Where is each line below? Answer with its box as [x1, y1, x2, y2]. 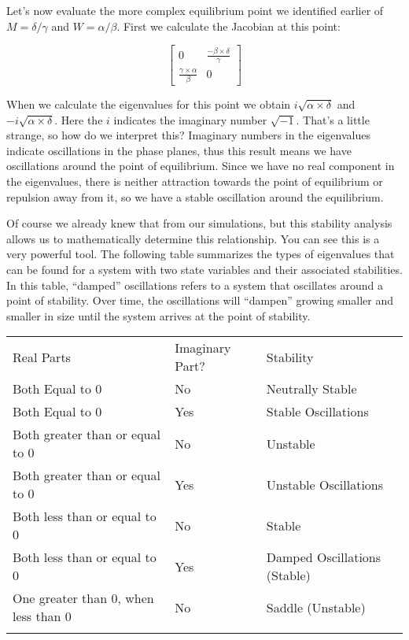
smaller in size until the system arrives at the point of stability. [6, 307, 311, 324]
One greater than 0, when [13, 589, 154, 608]
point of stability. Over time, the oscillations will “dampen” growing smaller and [6, 292, 393, 309]
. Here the [54, 111, 103, 128]
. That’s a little [296, 111, 370, 128]
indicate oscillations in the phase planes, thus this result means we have [6, 142, 352, 158]
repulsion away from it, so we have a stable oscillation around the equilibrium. [6, 188, 384, 205]
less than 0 [13, 607, 72, 626]
